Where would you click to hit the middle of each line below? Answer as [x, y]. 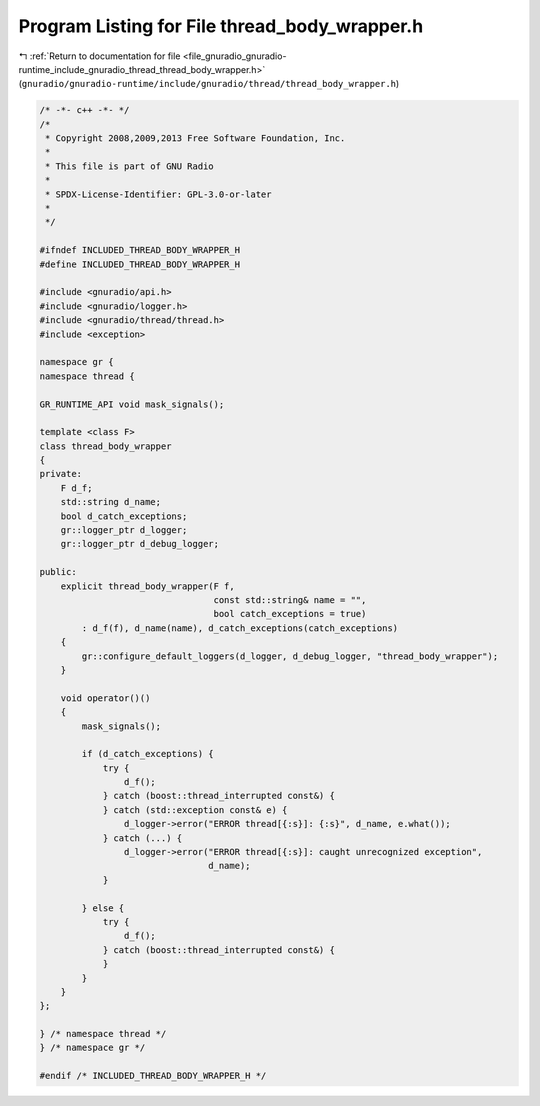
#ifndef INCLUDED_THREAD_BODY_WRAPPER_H [139, 250]
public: [58, 572]
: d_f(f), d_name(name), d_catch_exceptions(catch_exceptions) [240, 628]
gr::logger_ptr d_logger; [124, 530]
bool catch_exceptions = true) [290, 614]
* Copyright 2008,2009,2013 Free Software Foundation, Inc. [195, 138]
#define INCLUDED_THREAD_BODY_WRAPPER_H [139, 264]
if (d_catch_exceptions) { [147, 754]
